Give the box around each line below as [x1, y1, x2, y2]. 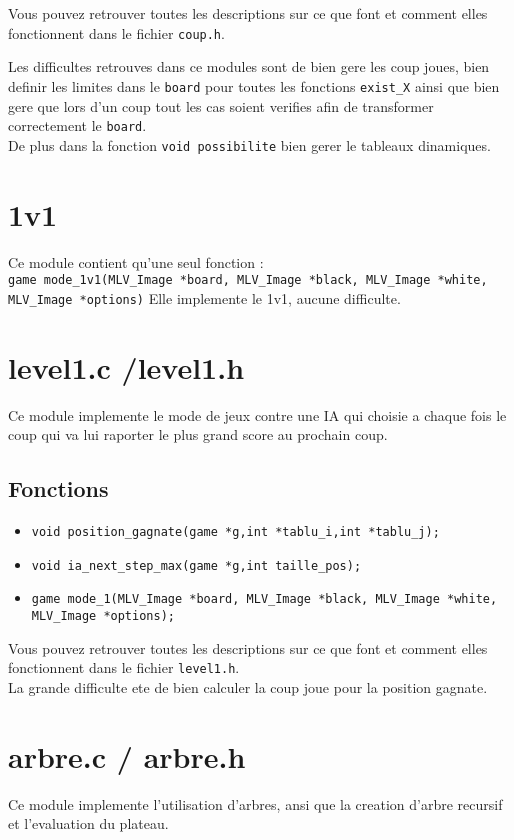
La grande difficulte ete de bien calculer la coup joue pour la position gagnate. [8, 676, 488, 697]
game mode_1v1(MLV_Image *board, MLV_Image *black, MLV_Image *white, [8, 273, 488, 288]
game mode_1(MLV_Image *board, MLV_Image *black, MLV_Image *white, [31, 592, 498, 607]
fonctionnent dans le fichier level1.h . [8, 657, 240, 678]
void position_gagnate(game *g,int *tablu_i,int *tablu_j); [31, 524, 440, 539]
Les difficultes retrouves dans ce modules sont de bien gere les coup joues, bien [8, 56, 490, 77]
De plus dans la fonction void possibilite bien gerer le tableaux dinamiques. [8, 134, 491, 155]
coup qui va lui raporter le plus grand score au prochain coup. [8, 424, 388, 445]
